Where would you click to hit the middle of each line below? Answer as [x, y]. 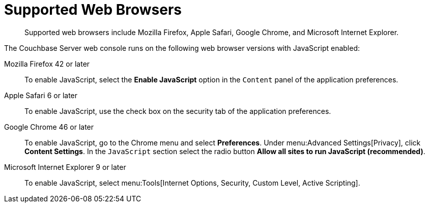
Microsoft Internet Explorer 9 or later [65, 167]
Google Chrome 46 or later [49, 127]
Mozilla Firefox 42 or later [47, 64]
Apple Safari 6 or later [41, 95]
